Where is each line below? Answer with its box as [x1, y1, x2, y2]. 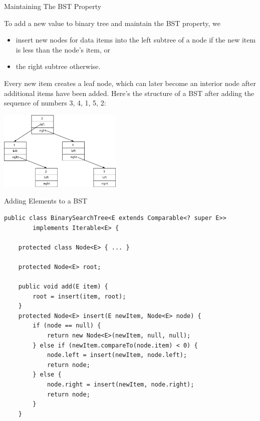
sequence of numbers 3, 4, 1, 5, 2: [4, 97, 106, 108]
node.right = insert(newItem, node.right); [47, 381, 194, 388]
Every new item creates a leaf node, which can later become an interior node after [4, 77, 256, 88]
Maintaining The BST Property [4, 1, 102, 11]
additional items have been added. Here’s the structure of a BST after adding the [4, 87, 254, 98]
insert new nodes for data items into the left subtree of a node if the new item [16, 34, 256, 45]
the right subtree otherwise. [16, 61, 101, 71]
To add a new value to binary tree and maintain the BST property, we [4, 17, 221, 28]
